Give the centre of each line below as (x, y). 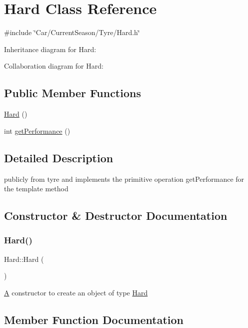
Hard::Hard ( (24, 259)
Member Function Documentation (94, 319)
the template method (36, 189)
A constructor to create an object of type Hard (76, 292)
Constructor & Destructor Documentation (116, 216)
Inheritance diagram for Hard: (50, 49)
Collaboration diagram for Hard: (54, 66)
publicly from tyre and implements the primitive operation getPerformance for (124, 179)
